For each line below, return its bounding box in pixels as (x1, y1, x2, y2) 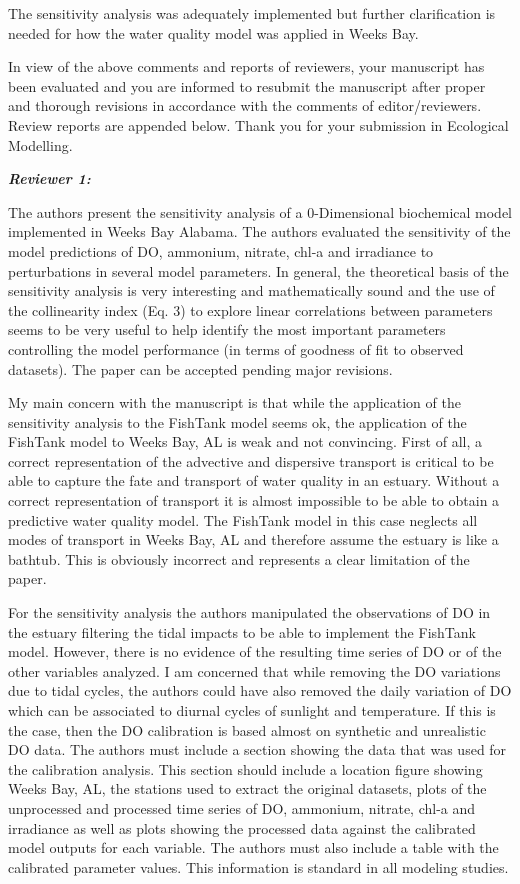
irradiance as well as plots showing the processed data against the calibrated (8, 817, 476, 838)
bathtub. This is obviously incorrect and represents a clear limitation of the (8, 548, 470, 569)
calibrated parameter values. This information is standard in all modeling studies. (8, 856, 509, 877)
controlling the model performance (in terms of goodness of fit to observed (8, 338, 464, 359)
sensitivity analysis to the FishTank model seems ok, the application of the (8, 411, 467, 432)
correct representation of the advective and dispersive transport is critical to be (8, 450, 494, 471)
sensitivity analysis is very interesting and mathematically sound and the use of (8, 280, 495, 301)
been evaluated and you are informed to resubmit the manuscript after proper (8, 75, 486, 96)
